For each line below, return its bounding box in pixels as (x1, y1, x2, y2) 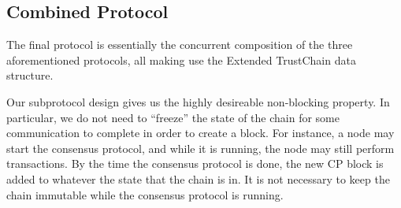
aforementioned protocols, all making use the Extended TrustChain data (6, 51, 356, 68)
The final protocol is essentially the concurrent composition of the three (6, 36, 353, 53)
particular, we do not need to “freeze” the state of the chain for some (6, 109, 340, 125)
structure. (6, 67, 54, 84)
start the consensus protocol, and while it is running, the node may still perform (6, 139, 395, 156)
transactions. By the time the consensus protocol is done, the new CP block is (6, 155, 384, 172)
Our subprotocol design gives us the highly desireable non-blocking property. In (6, 93, 390, 110)
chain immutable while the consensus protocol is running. (6, 186, 284, 202)
